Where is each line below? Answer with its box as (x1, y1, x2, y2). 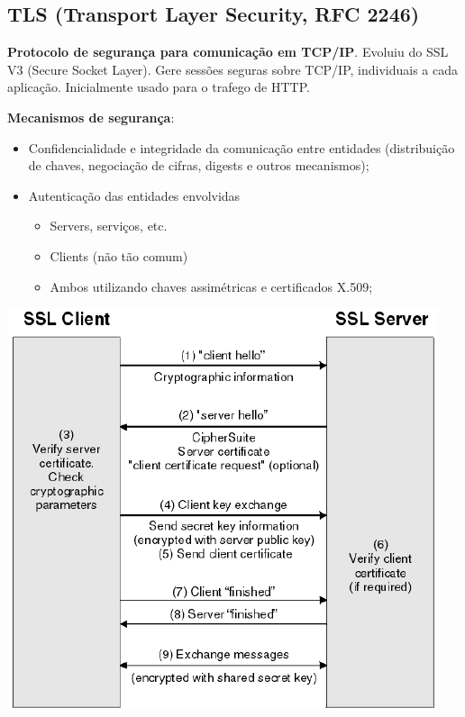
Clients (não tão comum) (50, 246, 188, 265)
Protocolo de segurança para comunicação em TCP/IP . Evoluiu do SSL (7, 42, 449, 61)
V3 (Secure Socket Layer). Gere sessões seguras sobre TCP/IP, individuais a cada (7, 59, 458, 78)
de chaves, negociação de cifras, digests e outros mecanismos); (28, 156, 369, 175)
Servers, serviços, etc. (50, 216, 168, 235)
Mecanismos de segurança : (7, 107, 175, 126)
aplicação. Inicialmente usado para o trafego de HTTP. (7, 77, 310, 96)
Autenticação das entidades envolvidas (28, 186, 241, 204)
